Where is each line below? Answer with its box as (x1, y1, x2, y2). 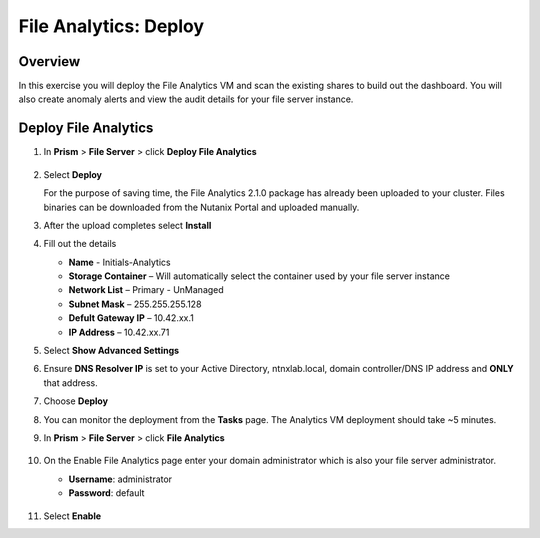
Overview (18, 53, 81, 70)
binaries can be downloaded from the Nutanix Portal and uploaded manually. (43, 201, 360, 213)
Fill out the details (43, 238, 117, 250)
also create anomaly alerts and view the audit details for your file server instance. (18, 93, 354, 105)
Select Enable (43, 510, 102, 522)
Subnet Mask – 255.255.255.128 (68, 298, 202, 310)
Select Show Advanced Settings (43, 345, 180, 357)
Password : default (68, 487, 145, 499)
